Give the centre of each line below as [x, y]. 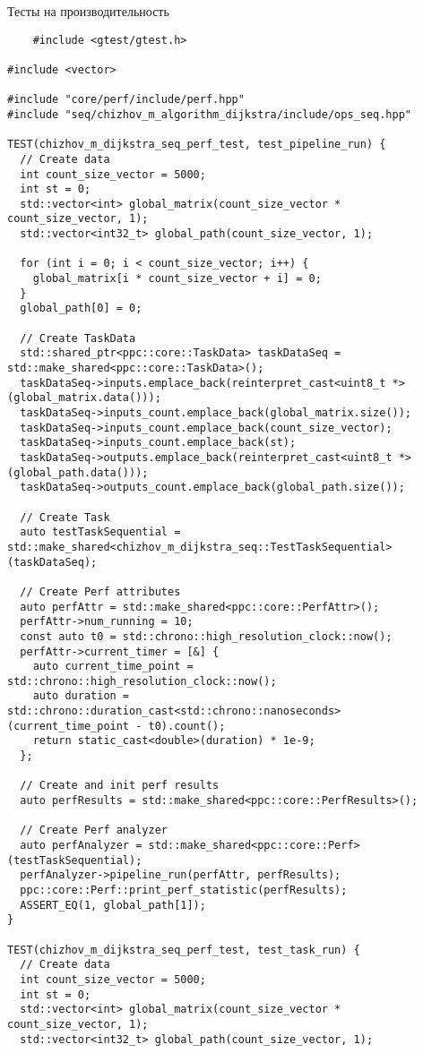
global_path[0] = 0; [81, 308]
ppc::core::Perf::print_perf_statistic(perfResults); [184, 890]
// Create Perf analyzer [94, 830]
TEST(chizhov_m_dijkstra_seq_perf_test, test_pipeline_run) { [197, 145]
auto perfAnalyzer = [81, 846]
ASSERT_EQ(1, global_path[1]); [113, 905]
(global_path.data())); [78, 472]
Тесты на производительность [88, 11]
